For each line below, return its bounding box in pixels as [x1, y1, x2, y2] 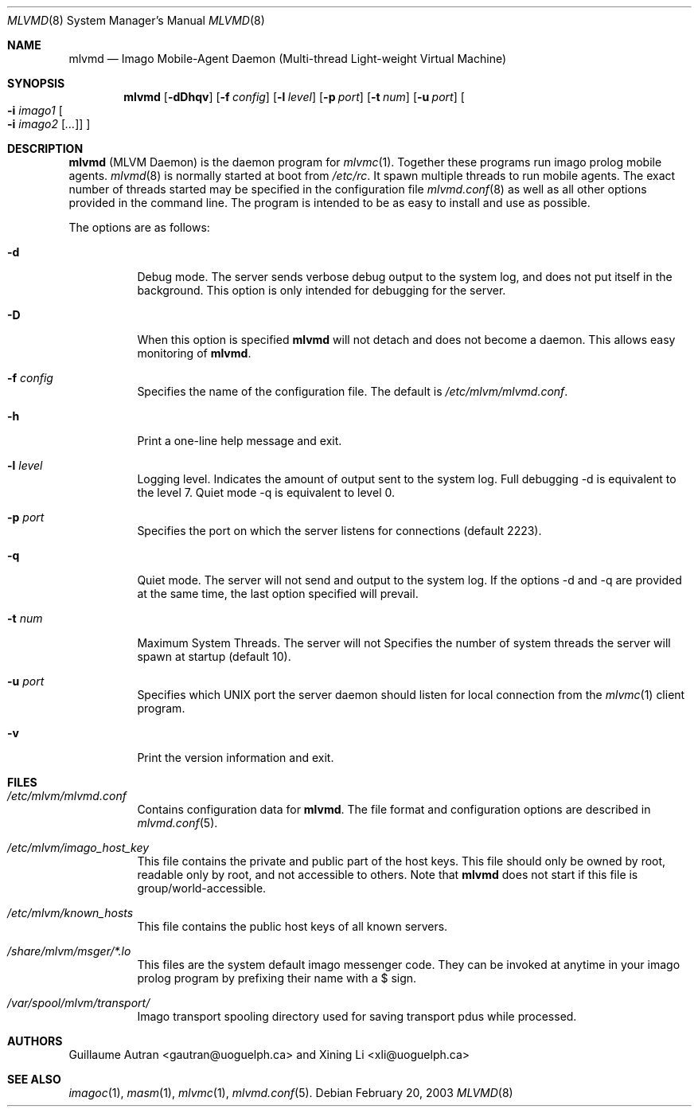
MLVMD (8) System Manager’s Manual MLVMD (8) [7, 14, 265, 27]
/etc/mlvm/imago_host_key [7, 841, 150, 854]
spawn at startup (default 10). [137, 650, 291, 663]
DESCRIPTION [7, 142, 84, 155]
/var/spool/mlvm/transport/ [7, 996, 150, 1010]
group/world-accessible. [137, 881, 267, 895]
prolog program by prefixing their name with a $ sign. [137, 971, 417, 985]
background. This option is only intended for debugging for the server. [137, 283, 506, 297]
